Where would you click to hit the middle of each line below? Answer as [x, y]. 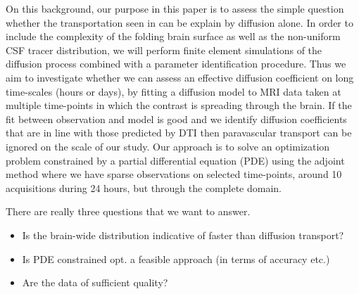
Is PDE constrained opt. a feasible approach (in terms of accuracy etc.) [176, 258]
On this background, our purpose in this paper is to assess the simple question [175, 8]
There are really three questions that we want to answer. [128, 211]
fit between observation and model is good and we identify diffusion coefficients [176, 119]
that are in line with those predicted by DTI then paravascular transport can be [179, 133]
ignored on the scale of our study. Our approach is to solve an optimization [168, 146]
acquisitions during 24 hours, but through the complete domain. [144, 187]
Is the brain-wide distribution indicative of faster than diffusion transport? [183, 235]
